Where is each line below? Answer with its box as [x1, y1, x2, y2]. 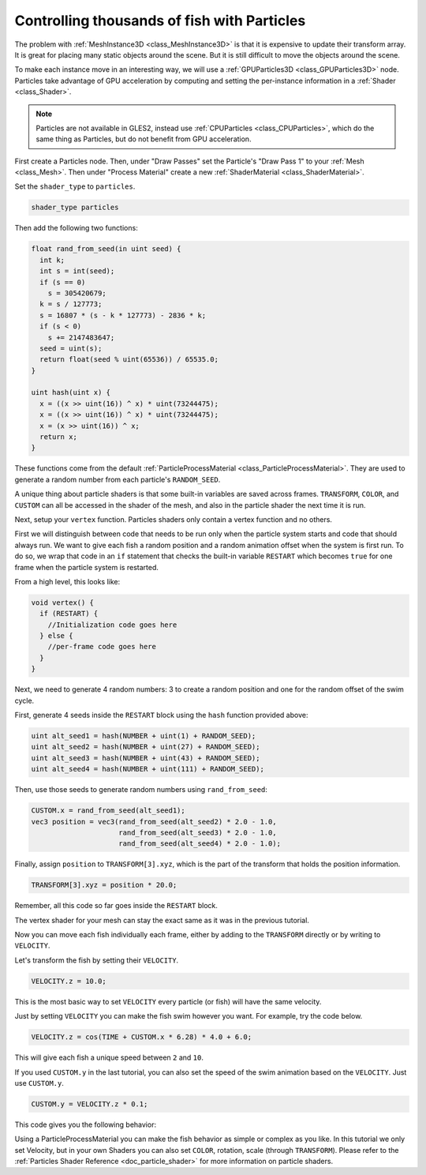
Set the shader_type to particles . [14, 182, 136, 191]
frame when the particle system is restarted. [14, 562, 159, 572]
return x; [39, 433, 78, 441]
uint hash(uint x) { [31, 388, 110, 397]
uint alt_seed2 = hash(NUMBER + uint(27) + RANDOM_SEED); [31, 742, 260, 752]
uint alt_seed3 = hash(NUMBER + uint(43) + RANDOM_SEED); [31, 753, 260, 762]
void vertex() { [31, 598, 95, 607]
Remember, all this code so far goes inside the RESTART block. [14, 901, 219, 910]
